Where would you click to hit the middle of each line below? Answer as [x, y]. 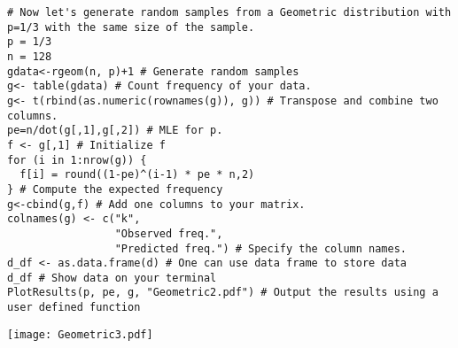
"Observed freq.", [169, 233]
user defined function [74, 308]
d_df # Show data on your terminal [112, 278]
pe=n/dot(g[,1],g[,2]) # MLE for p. [115, 131]
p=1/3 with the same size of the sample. [131, 27]
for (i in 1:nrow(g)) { [77, 160]
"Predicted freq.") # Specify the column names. [261, 248]
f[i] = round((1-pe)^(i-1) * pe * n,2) [137, 175]
